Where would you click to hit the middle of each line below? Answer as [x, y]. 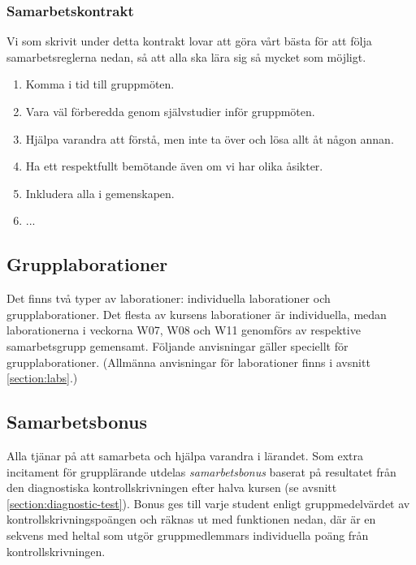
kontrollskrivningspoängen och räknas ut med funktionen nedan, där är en [191, 519]
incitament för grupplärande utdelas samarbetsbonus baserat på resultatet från [201, 471]
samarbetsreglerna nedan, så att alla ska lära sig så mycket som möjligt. [186, 56]
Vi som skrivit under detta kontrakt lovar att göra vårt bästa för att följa [189, 41]
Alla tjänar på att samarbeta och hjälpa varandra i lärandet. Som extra [185, 455]
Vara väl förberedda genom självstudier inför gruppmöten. [170, 111]
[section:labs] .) [42, 378]
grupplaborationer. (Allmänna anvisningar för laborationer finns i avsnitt [188, 362]
